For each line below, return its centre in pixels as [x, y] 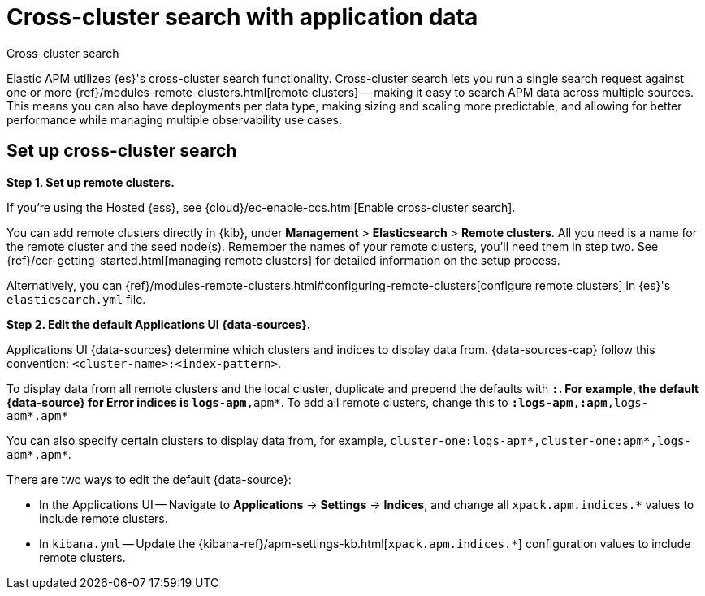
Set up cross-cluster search [122, 151]
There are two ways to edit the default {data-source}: [149, 479]
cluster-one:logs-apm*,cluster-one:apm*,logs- [541, 441]
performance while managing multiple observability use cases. [174, 119]
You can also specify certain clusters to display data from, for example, [197, 440]
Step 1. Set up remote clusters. [91, 182]
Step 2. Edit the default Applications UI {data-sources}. [159, 324]
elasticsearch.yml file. [76, 299]
